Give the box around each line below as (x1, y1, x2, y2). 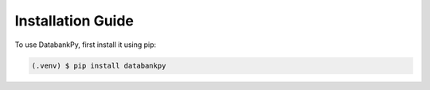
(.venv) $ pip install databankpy (31, 61, 166, 70)
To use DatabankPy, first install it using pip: (14, 40, 157, 49)
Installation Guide (14, 12, 135, 29)
